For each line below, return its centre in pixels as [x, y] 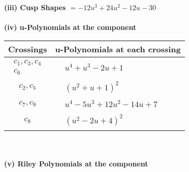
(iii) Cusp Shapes [35, 7]
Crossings [28, 49]
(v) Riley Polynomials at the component [76, 164]
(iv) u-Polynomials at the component [70, 27]
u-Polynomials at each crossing [118, 49]
